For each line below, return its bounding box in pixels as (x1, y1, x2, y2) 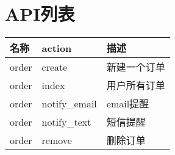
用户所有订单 (106, 78, 165, 93)
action (41, 40, 72, 55)
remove (41, 132, 72, 147)
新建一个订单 (106, 60, 165, 74)
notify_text (41, 114, 91, 129)
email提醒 (106, 96, 149, 111)
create (41, 59, 68, 74)
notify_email (41, 96, 97, 110)
